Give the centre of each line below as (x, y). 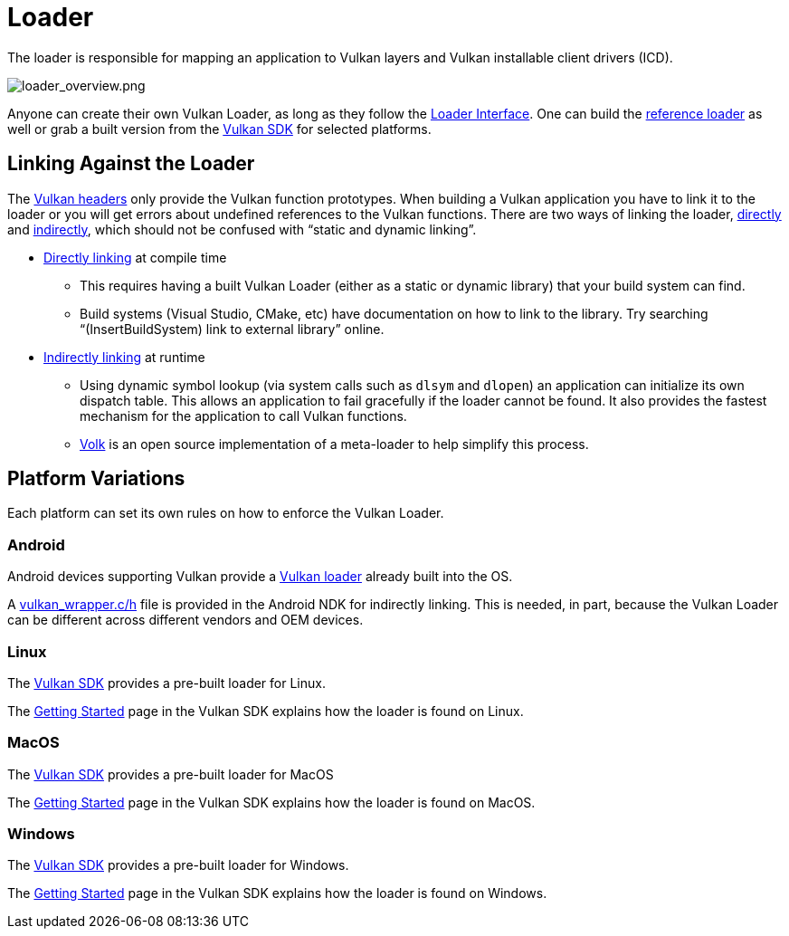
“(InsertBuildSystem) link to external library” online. (232, 329)
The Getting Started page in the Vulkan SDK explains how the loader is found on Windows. (277, 893)
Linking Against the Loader (131, 164)
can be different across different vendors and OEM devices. (185, 620)
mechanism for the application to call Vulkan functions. (243, 415)
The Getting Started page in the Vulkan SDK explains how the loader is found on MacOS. (271, 802)
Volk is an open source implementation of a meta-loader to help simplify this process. (334, 444)
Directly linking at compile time (135, 257)
